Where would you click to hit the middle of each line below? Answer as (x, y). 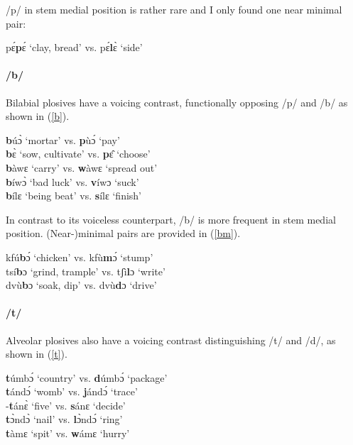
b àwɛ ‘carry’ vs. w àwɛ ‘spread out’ (82, 167)
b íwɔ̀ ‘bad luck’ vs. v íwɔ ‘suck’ (72, 181)
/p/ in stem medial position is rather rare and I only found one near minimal (174, 9)
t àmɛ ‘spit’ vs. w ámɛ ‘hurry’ (68, 433)
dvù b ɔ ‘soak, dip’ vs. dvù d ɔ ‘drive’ (81, 285)
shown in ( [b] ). (38, 116)
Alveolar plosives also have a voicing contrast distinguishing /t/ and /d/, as (171, 340)
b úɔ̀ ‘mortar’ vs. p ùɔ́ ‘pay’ (63, 139)
